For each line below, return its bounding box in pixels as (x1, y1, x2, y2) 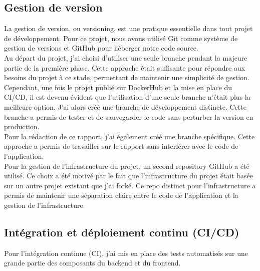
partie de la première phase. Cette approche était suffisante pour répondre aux (4, 62, 245, 73)
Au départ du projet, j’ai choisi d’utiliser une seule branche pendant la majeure (4, 52, 247, 63)
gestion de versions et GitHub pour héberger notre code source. (4, 43, 198, 53)
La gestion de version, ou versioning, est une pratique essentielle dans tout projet (4, 23, 253, 34)
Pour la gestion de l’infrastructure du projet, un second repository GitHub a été (4, 160, 249, 171)
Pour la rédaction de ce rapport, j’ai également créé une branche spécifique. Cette (4, 131, 255, 141)
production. (4, 121, 40, 132)
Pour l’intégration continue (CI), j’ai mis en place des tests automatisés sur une (4, 247, 248, 258)
